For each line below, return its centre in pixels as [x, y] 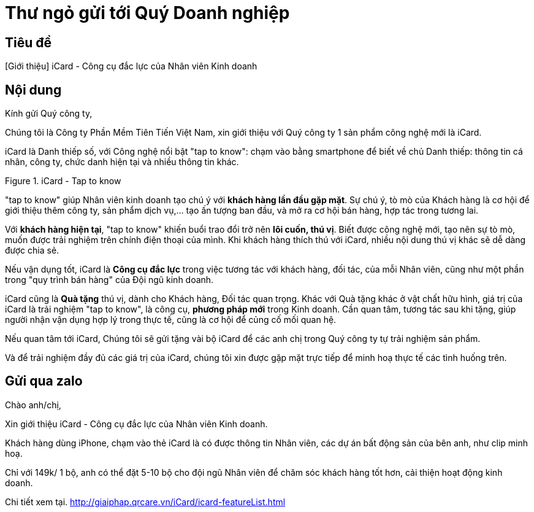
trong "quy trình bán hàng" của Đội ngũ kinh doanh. [109, 280]
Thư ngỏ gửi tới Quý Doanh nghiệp [147, 13]
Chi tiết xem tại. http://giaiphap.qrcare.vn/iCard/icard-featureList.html [145, 502]
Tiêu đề [29, 42]
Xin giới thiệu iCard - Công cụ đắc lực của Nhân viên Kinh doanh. [136, 424]
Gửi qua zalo [44, 381]
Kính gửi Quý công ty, [49, 114]
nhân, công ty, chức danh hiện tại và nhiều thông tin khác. [122, 162]
